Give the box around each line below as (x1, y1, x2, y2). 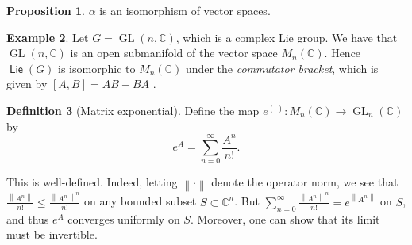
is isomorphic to (58, 59, 136, 76)
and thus (6, 210, 49, 227)
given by (6, 75, 48, 92)
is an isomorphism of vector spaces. (99, 2, 271, 18)
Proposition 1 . (6, 2, 85, 18)
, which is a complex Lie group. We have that (175, 29, 398, 45)
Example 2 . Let (6, 29, 89, 45)
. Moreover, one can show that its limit (190, 210, 380, 227)
